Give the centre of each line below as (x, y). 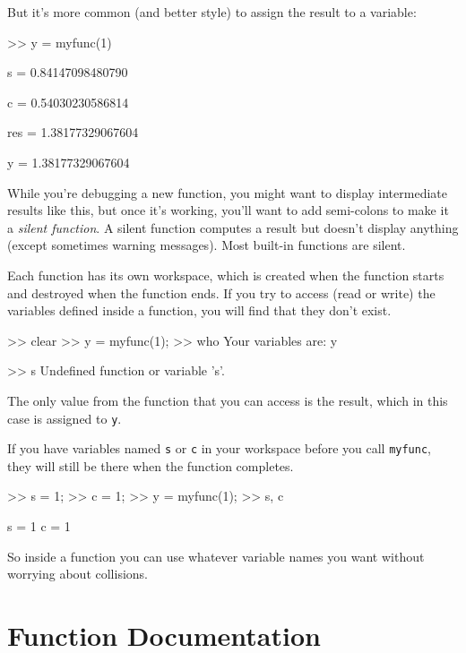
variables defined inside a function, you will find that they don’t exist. (199, 310)
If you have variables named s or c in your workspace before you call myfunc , (219, 448)
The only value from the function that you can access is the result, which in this (228, 400)
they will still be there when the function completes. (151, 465)
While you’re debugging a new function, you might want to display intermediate (227, 192)
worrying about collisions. (78, 574)
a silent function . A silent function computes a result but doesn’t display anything (233, 227)
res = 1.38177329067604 (73, 132)
